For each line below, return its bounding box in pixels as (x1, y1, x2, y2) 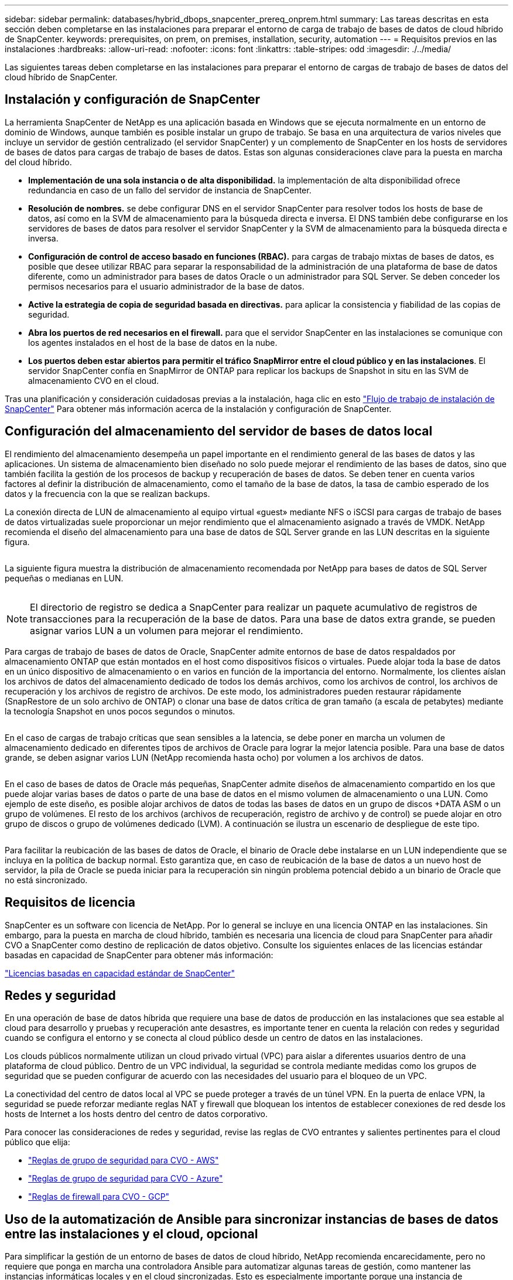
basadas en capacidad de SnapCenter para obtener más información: (5, 949, 273, 960)
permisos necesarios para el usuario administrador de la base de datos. (28, 281, 305, 291)
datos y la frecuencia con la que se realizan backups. (5, 488, 210, 499)
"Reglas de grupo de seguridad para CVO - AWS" (28, 1155, 219, 1166)
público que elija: (5, 1137, 70, 1148)
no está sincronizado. (5, 874, 88, 885)
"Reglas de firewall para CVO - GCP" (28, 1192, 170, 1202)
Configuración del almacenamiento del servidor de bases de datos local (5, 424, 433, 439)
